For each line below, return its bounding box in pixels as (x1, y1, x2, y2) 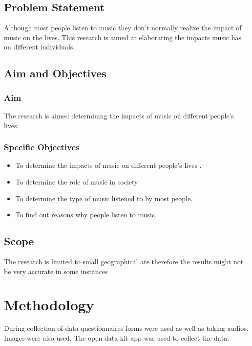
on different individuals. (4, 42, 75, 52)
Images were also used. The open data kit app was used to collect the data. (4, 332, 230, 343)
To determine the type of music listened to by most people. (15, 193, 193, 203)
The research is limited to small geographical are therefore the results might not (4, 256, 244, 266)
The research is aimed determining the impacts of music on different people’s (4, 110, 234, 120)
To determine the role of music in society (15, 176, 138, 186)
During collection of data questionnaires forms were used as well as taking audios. (4, 323, 249, 333)
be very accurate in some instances (4, 266, 108, 276)
